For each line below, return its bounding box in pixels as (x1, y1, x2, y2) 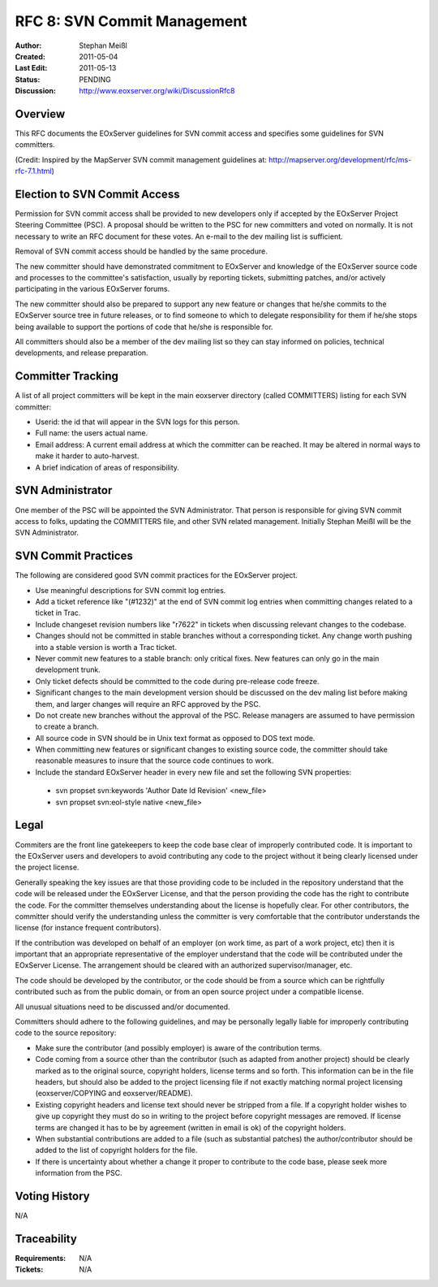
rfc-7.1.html (15, 167, 52, 176)
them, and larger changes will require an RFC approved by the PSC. (35, 699, 261, 708)
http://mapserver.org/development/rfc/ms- (268, 154, 412, 164)
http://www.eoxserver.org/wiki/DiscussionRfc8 (79, 86, 235, 96)
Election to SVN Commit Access (15, 188, 180, 201)
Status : (15, 74, 41, 84)
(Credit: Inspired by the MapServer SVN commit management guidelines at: (15, 154, 268, 164)
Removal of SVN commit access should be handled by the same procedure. (15, 246, 268, 256)
